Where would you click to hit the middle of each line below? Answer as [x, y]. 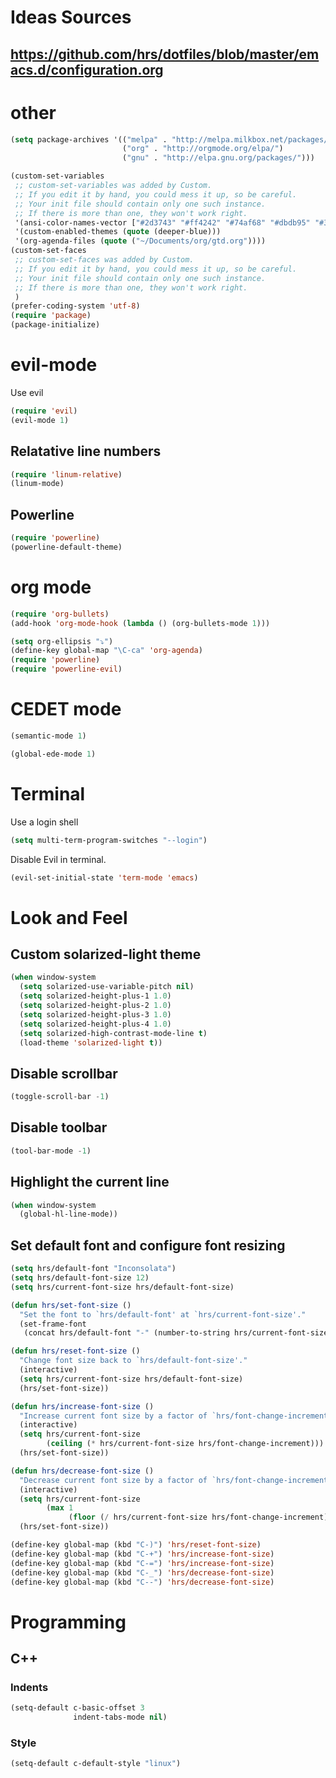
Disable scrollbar [64, 1073]
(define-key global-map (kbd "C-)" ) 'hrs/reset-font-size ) [136, 1545]
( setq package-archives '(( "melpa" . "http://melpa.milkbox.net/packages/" [171, 139]
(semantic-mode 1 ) [48, 736]
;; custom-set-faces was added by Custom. [104, 260]
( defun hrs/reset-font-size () [75, 1351]
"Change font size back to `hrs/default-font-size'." [133, 1361]
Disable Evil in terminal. [58, 859]
